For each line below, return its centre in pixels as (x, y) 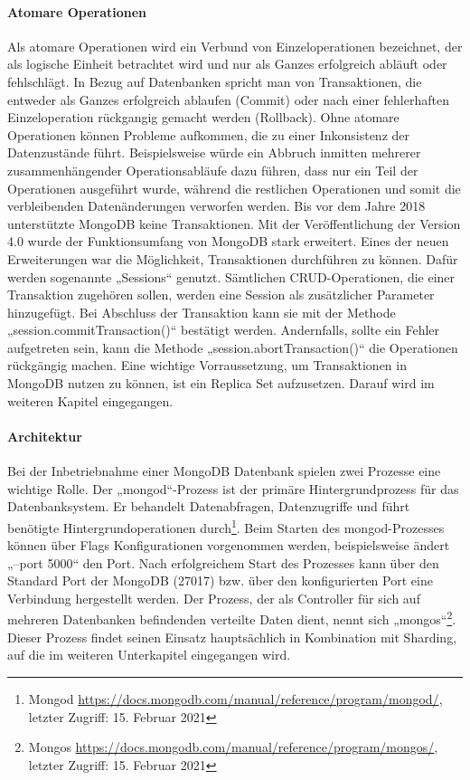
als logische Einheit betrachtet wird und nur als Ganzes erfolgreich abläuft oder (227, 64)
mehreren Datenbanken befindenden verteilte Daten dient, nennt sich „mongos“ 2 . (232, 618)
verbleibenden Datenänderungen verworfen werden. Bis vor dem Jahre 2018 (216, 206)
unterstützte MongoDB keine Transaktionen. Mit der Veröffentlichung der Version (234, 223)
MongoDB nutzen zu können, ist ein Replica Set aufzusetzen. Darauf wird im (221, 383)
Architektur (45, 436)
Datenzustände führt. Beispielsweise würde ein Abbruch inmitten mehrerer (214, 152)
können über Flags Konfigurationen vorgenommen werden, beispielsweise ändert (229, 545)
